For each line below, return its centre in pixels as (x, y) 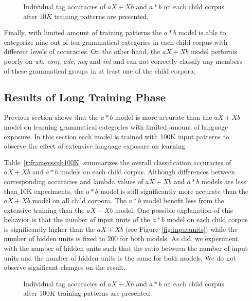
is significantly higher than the (49, 229)
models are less (224, 181)
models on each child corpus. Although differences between (147, 172)
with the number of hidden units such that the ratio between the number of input (126, 248)
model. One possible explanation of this (174, 210)
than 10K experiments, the (44, 191)
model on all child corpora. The (79, 200)
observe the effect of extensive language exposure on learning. (96, 146)
